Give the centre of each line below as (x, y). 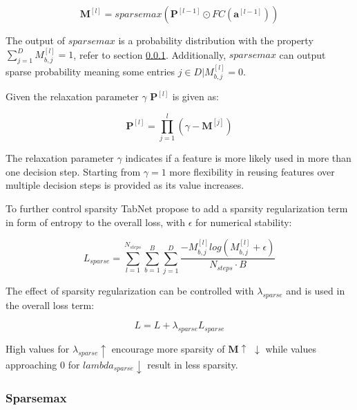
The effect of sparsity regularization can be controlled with (130, 290)
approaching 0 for (43, 364)
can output (302, 54)
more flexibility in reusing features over (252, 171)
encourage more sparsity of (168, 349)
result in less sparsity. (193, 364)
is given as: (195, 96)
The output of (35, 40)
